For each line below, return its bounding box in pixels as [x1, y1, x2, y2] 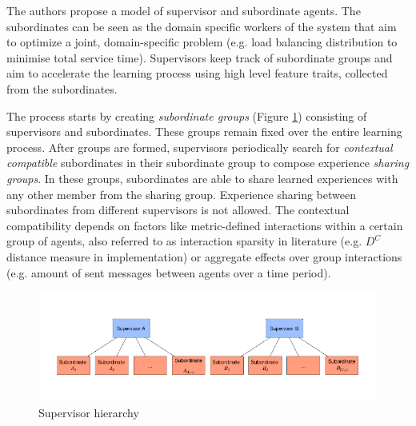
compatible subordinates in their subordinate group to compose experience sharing [6, 154, 410, 171]
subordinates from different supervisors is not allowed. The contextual [6, 201, 350, 218]
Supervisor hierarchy [38, 404, 139, 420]
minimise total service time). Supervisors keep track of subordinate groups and [6, 49, 393, 66]
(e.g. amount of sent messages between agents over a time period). [6, 264, 331, 281]
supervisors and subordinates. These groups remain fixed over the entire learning [6, 123, 402, 140]
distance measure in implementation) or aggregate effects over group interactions [6, 248, 402, 265]
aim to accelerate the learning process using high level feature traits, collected [6, 65, 388, 82]
